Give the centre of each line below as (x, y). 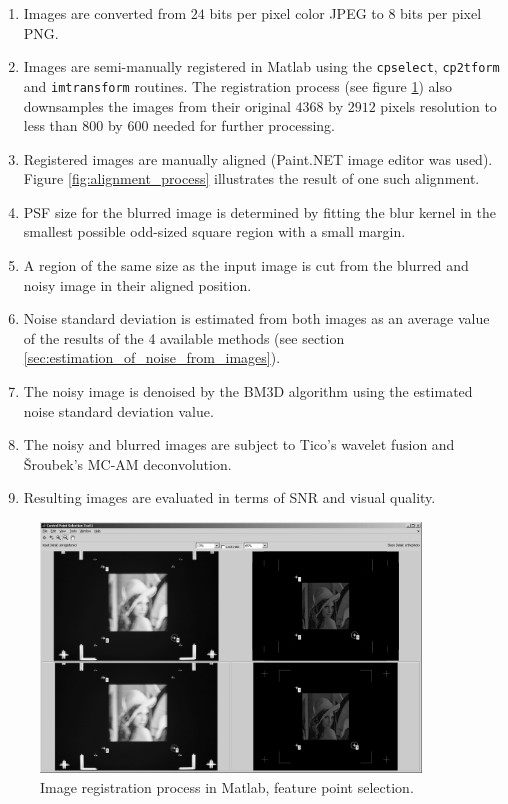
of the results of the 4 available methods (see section (184, 337)
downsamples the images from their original (157, 105)
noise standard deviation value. (118, 410)
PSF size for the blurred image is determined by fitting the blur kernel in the (259, 211)
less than (50, 125)
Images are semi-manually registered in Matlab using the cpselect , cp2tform (261, 66)
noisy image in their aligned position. (137, 284)
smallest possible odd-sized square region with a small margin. (214, 231)
